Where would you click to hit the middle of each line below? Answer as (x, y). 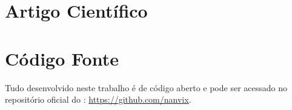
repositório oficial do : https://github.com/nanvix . (98, 99)
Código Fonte (62, 58)
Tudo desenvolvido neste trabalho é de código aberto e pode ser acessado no (146, 87)
